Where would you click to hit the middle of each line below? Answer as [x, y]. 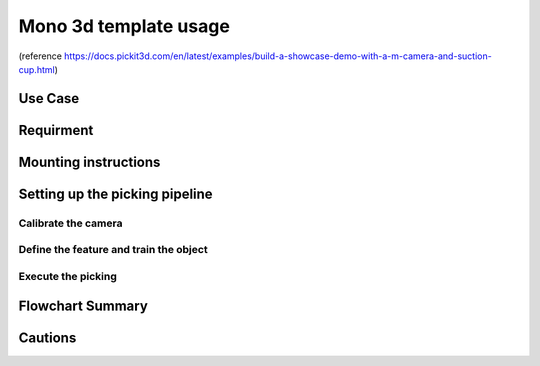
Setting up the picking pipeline [116, 193]
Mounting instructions [89, 161]
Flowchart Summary [83, 305]
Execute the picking [67, 276]
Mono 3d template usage [124, 26]
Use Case [49, 98]
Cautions [47, 337]
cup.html [36, 69]
